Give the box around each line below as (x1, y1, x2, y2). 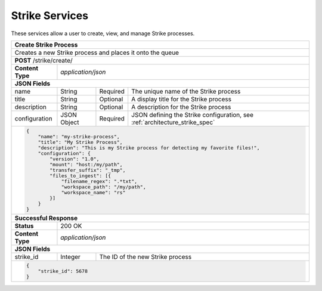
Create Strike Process (14, 41, 78, 49)
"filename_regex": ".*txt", (61, 178, 138, 184)
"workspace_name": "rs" (61, 189, 126, 196)
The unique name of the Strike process (131, 87, 241, 95)
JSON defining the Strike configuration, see (131, 110, 253, 119)
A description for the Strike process (131, 103, 231, 111)
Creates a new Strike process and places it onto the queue (14, 48, 179, 57)
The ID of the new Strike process (99, 252, 192, 261)
